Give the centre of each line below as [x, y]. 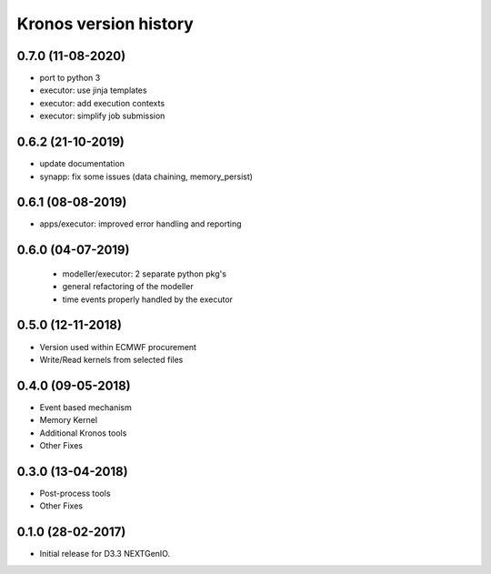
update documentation [82, 164]
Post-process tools [75, 493]
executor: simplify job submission [102, 116]
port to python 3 [70, 78]
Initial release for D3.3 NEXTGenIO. [105, 554]
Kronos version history [105, 24]
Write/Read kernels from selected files [111, 359]
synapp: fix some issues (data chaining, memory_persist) [146, 176]
